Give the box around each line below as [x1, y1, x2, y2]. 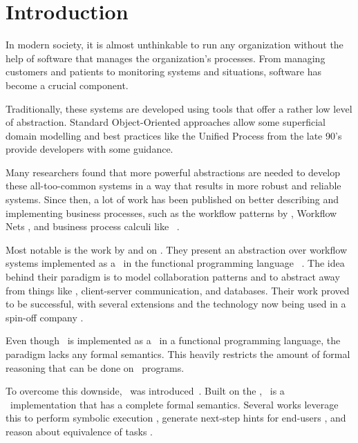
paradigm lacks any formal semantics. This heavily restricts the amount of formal [6, 347, 350, 361]
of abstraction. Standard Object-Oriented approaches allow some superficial [6, 115, 326, 129]
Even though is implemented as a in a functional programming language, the [6, 333, 341, 348]
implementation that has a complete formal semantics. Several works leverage [10, 397, 339, 411]
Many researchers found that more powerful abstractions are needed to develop [6, 164, 340, 179]
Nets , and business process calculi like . [6, 219, 180, 234]
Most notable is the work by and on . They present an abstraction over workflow [6, 242, 348, 256]
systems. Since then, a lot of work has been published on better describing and [6, 192, 339, 207]
